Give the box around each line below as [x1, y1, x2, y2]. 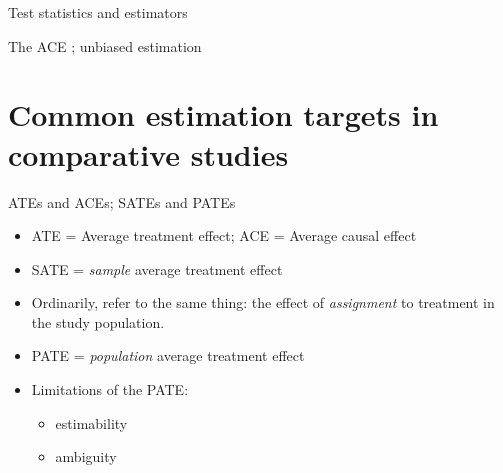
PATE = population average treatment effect [31, 345, 305, 366]
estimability [55, 412, 128, 433]
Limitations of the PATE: [31, 379, 189, 400]
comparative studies [8, 133, 289, 174]
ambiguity [55, 446, 117, 467]
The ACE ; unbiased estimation [8, 35, 202, 56]
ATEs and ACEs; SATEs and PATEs [8, 191, 236, 212]
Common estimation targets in [8, 94, 439, 135]
